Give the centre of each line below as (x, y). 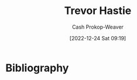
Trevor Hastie (98, 11)
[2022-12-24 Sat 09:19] (98, 38)
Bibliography (37, 68)
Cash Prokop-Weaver (98, 27)
